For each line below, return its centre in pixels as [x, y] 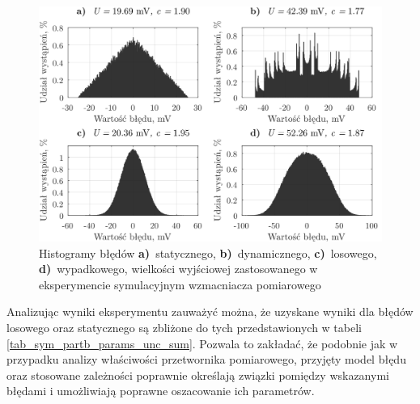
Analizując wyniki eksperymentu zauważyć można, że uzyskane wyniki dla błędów [210, 311]
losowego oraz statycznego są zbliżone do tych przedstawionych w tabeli [184, 328]
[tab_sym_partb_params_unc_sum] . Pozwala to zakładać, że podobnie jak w [202, 343]
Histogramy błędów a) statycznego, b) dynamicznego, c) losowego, [208, 253]
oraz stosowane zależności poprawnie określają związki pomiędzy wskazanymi [198, 375]
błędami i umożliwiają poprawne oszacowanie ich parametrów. [161, 391]
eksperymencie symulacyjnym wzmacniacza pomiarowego [180, 284]
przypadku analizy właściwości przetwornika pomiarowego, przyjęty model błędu [206, 359]
